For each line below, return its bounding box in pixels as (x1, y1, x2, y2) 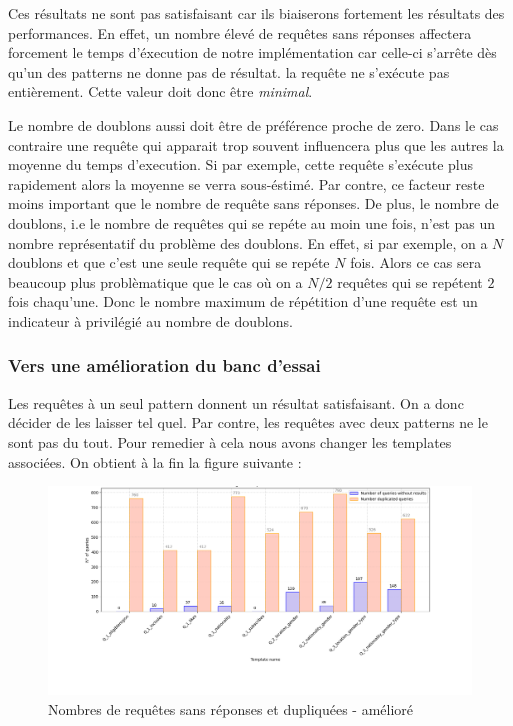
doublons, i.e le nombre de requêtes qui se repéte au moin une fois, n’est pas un (8, 212, 496, 233)
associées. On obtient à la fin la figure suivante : (8, 451, 302, 472)
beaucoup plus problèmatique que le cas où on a (8, 271, 303, 292)
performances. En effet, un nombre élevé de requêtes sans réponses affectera (8, 22, 472, 43)
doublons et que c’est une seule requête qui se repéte (8, 252, 330, 273)
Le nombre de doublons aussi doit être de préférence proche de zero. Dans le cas (8, 114, 499, 135)
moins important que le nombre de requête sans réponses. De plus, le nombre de (8, 193, 499, 214)
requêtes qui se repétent (337, 271, 483, 292)
